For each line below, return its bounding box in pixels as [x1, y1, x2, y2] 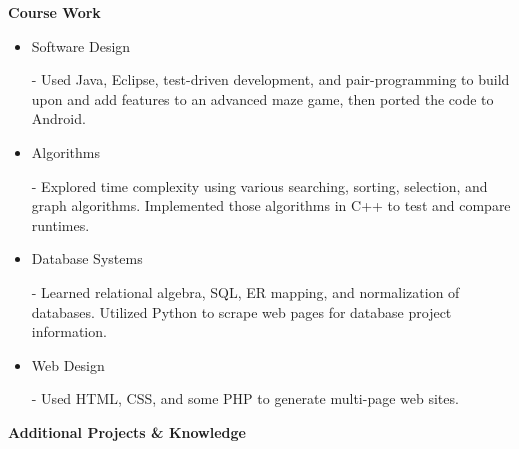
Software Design [31, 35, 131, 56]
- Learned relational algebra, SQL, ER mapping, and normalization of [31, 281, 460, 302]
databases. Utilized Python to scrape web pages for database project [31, 301, 452, 322]
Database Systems [31, 248, 143, 269]
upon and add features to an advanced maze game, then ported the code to [31, 88, 494, 109]
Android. [31, 108, 86, 129]
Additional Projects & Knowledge [8, 421, 246, 442]
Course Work [8, 2, 101, 22]
